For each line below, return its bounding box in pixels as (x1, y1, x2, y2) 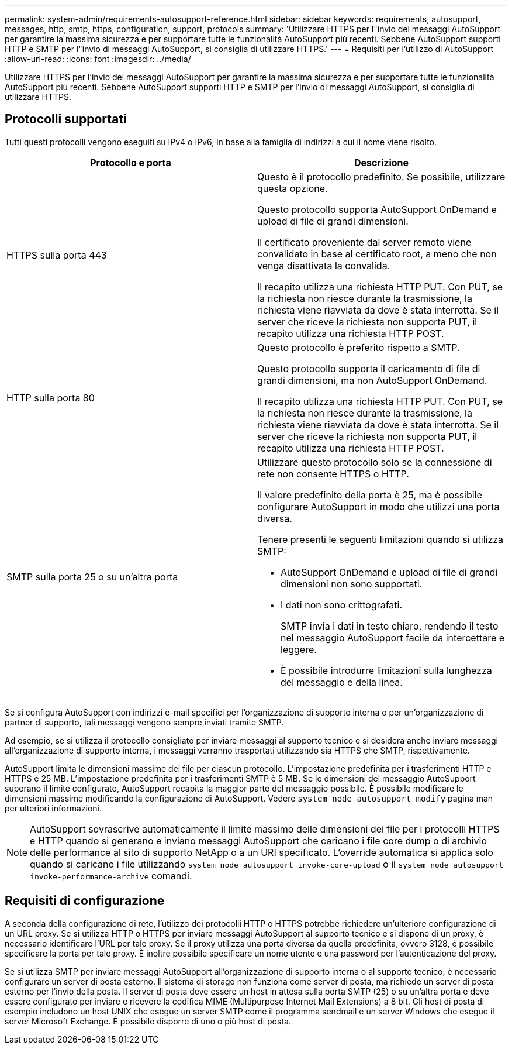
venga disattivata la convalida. (257, 259, 390, 271)
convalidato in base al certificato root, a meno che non (257, 247, 497, 260)
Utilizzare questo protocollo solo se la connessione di (257, 456, 492, 468)
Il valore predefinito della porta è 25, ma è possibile (257, 489, 482, 501)
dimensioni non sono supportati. (281, 577, 423, 590)
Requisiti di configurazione (5, 893, 165, 909)
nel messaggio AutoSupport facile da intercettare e (281, 631, 505, 644)
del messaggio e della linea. (281, 676, 403, 688)
